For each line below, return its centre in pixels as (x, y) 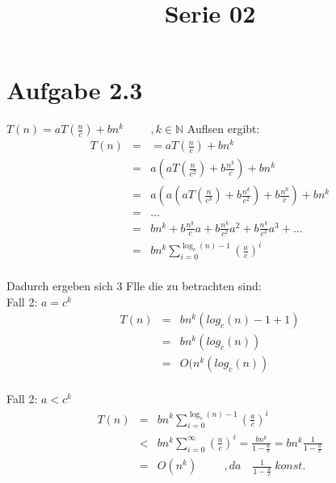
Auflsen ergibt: (223, 129)
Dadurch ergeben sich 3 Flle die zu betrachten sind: (134, 286)
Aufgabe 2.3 (75, 90)
